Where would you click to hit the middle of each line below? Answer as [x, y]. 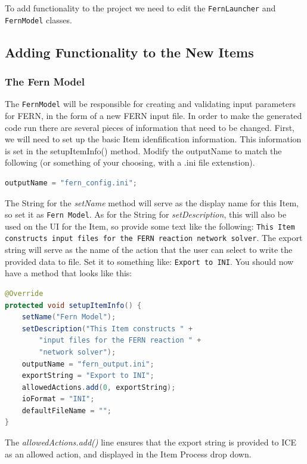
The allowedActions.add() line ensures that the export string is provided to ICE [151, 442]
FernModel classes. [38, 19]
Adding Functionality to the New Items [129, 52]
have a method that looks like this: [69, 273]
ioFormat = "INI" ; [58, 399]
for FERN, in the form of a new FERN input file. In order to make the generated [153, 115]
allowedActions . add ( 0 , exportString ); [99, 387]
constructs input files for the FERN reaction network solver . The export [154, 238]
